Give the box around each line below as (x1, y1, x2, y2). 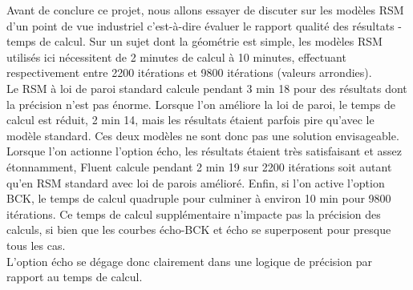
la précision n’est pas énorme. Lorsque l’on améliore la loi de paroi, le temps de (6, 95, 395, 112)
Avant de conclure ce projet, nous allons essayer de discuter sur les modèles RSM (6, 2, 404, 18)
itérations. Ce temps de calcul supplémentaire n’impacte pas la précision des (6, 205, 381, 222)
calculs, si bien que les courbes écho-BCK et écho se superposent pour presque (6, 221, 391, 238)
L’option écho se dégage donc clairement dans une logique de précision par (6, 252, 372, 269)
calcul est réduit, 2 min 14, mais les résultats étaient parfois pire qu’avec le (6, 111, 375, 128)
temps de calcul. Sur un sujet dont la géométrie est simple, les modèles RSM (6, 33, 383, 50)
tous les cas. (6, 236, 66, 253)
